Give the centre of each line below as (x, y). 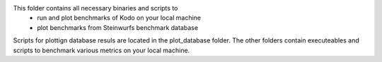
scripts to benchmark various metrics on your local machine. (102, 50)
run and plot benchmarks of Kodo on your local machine (119, 18)
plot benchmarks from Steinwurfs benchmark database (117, 27)
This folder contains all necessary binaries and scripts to (95, 8)
